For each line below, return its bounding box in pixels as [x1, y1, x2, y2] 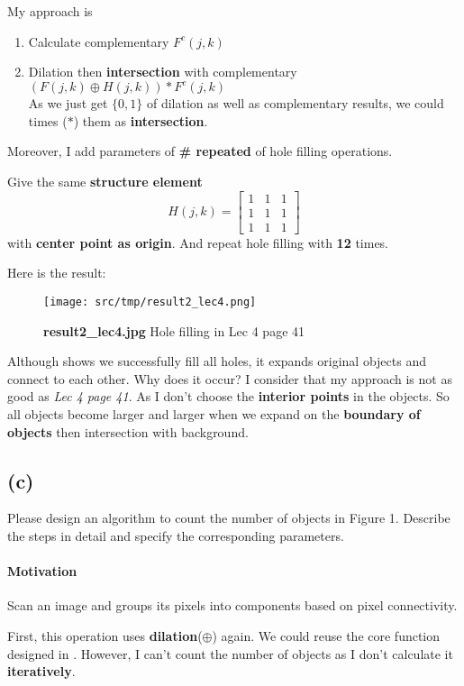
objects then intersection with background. [7, 422, 249, 441]
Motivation [7, 562, 77, 581]
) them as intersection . [73, 111, 208, 130]
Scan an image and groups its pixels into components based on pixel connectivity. [7, 596, 458, 615]
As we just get [28, 94, 108, 113]
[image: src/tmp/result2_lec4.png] [43, 295, 257, 308]
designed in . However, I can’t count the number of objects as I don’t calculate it [7, 644, 453, 663]
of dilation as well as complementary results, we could [146, 94, 444, 113]
